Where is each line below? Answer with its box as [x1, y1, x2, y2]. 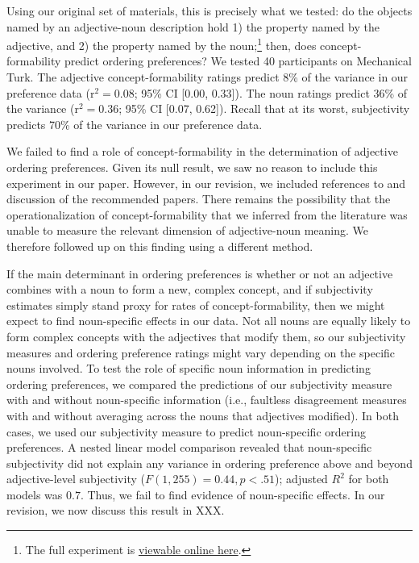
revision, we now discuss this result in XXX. [6, 502, 225, 519]
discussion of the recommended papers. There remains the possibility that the [6, 190, 391, 207]
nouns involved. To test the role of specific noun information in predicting [6, 360, 371, 377]
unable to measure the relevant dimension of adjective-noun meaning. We [6, 222, 369, 239]
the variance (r [6, 100, 79, 117]
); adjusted [275, 470, 328, 487]
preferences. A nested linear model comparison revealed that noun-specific [6, 439, 372, 456]
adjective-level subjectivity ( [6, 470, 145, 487]
